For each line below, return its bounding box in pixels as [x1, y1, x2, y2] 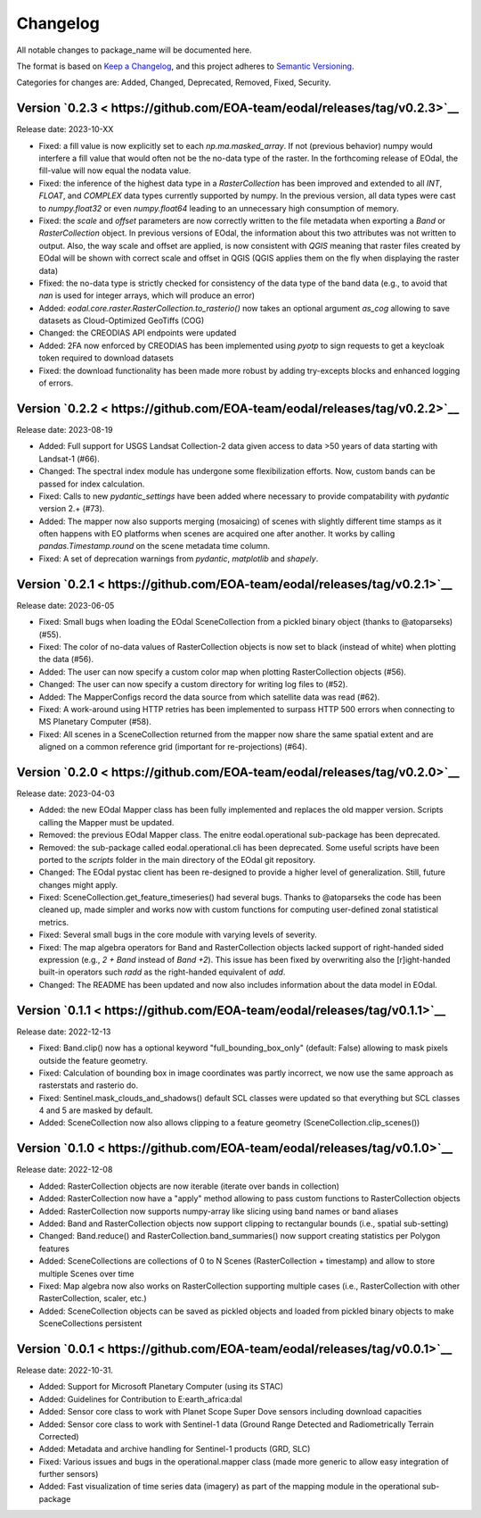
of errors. [38, 377, 74, 388]
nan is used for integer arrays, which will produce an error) [38, 290, 256, 301]
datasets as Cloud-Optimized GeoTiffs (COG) [38, 315, 205, 326]
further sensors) [38, 1469, 99, 1480]
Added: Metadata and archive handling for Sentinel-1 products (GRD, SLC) [38, 1444, 311, 1455]
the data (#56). [38, 654, 94, 665]
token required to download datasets [38, 353, 174, 363]
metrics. [38, 917, 69, 927]
